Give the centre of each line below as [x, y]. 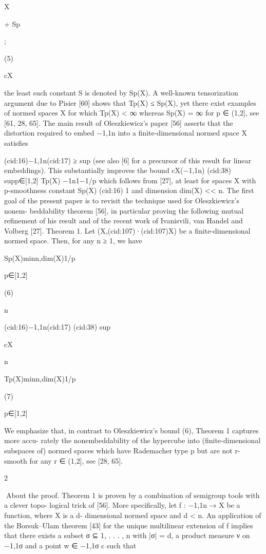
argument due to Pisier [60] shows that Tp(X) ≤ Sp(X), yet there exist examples [130, 102]
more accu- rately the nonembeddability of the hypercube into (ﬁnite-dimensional [132, 440]
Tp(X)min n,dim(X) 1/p [40, 379]
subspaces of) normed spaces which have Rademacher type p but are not [118, 450]
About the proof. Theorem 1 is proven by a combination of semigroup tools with [133, 495]
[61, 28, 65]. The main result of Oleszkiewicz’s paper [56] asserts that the [119, 122]
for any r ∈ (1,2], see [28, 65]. [76, 460]
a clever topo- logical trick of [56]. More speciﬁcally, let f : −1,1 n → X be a [122, 505]
